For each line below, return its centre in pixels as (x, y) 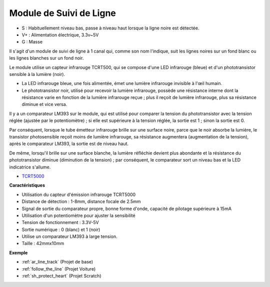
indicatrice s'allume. (30, 167)
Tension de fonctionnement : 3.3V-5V (60, 222)
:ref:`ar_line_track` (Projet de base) (57, 262)
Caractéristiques (27, 185)
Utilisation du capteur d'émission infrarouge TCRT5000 (79, 194)
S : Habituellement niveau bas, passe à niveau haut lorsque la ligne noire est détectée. (110, 28)
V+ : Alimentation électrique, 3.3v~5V (60, 34)
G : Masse (32, 42)
